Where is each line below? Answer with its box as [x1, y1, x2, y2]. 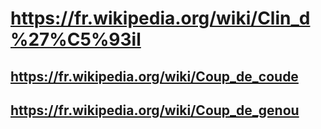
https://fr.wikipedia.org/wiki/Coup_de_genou [10, 102, 300, 119]
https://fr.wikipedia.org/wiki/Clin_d [10, 7, 311, 30]
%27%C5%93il [10, 28, 142, 51]
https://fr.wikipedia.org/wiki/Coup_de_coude [10, 68, 299, 85]
